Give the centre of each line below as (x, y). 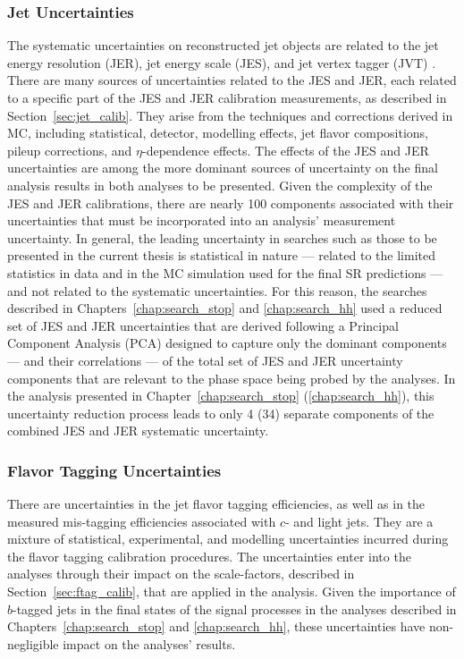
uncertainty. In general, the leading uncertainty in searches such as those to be (222, 237)
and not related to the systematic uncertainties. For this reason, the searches (217, 290)
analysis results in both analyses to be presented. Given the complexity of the (220, 185)
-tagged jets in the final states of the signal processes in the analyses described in (235, 608)
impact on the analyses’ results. (149, 643)
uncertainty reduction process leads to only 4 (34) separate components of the (221, 413)
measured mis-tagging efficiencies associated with (142, 521)
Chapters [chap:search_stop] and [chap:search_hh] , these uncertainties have (216, 626)
